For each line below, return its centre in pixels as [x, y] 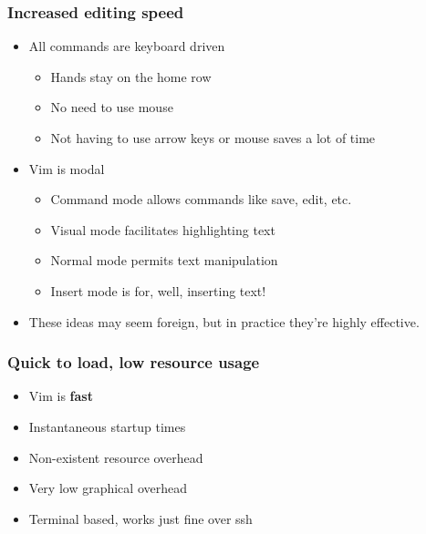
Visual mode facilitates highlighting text [163, 229]
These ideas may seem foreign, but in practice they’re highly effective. [224, 321]
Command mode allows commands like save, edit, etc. [201, 199]
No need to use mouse [112, 107]
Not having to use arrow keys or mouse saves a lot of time [213, 138]
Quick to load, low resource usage [134, 362]
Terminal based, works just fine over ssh [140, 518]
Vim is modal [67, 168]
